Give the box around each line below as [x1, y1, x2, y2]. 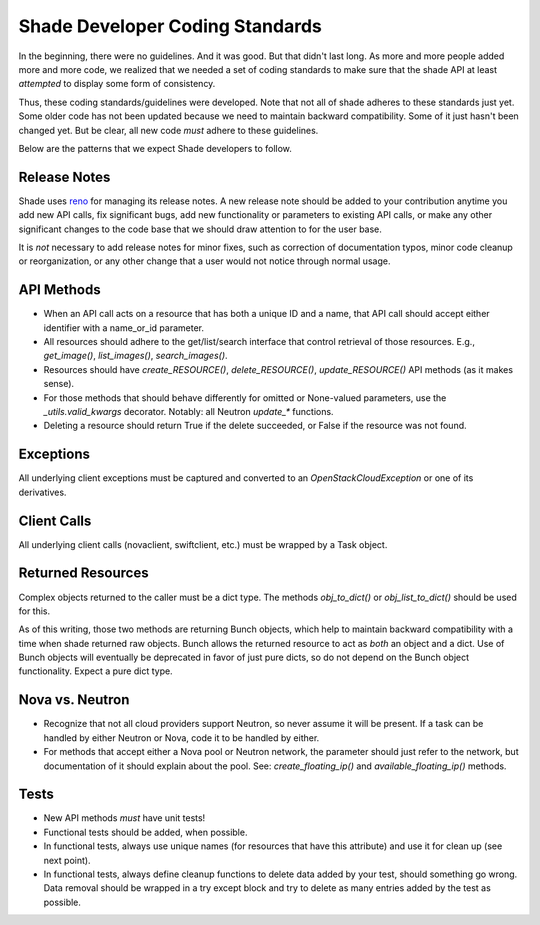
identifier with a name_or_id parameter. [43, 321, 205, 334]
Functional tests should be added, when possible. [43, 826, 248, 838]
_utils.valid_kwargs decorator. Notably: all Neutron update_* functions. [43, 406, 334, 417]
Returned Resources [18, 565, 149, 582]
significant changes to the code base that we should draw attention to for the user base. [18, 223, 382, 235]
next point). [43, 854, 91, 866]
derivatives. [18, 486, 67, 498]
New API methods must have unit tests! [43, 812, 206, 824]
